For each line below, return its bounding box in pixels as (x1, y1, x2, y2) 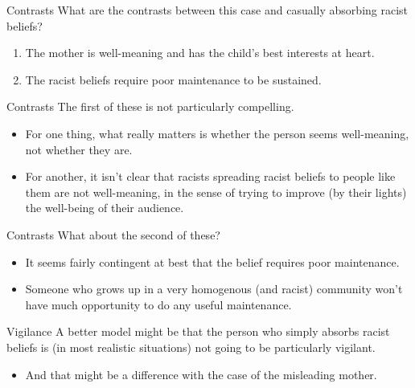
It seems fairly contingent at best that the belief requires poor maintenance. (25, 253, 400, 270)
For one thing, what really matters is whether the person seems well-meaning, (25, 125, 409, 141)
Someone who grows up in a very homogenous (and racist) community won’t (25, 280, 403, 297)
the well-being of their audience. (25, 199, 184, 216)
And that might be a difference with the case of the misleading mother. (25, 366, 377, 382)
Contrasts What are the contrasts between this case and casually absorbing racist (6, 2, 409, 18)
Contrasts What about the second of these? (6, 226, 220, 243)
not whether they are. (25, 141, 133, 157)
